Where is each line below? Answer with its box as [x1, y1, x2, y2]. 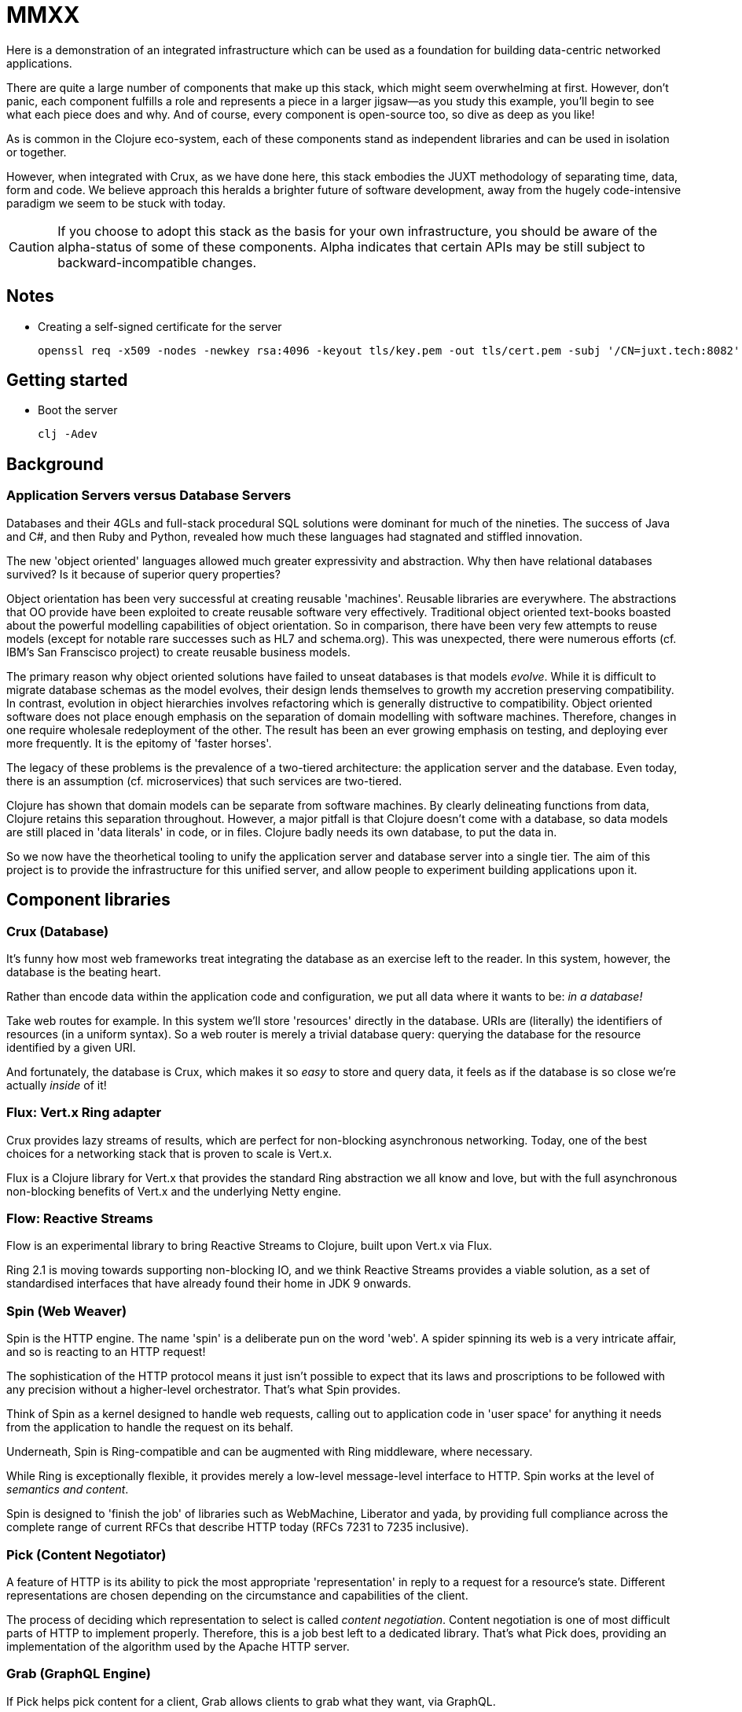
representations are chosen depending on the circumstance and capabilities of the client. [6, 1588, 468, 1602]
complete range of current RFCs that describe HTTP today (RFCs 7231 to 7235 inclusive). [6, 1520, 469, 1534]
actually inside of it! [6, 1078, 107, 1092]
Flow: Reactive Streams [6, 1211, 153, 1226]
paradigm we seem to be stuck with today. [6, 196, 226, 210]
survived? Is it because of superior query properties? [6, 567, 281, 581]
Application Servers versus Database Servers [6, 487, 292, 504]
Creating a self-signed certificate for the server [38, 319, 282, 333]
